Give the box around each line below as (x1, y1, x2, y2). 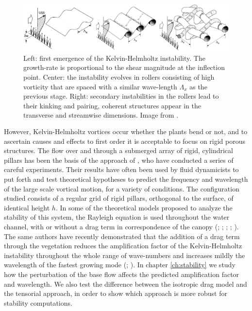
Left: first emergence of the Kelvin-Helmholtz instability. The (23, 52, 205, 63)
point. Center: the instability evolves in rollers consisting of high (23, 72, 215, 82)
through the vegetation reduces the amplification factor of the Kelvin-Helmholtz (4, 241, 242, 251)
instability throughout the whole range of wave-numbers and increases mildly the (4, 250, 245, 260)
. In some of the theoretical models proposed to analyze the (55, 202, 233, 212)
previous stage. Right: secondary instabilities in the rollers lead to (23, 91, 219, 101)
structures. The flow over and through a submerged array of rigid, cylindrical (4, 145, 233, 155)
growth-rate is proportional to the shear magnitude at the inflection (23, 62, 225, 72)
